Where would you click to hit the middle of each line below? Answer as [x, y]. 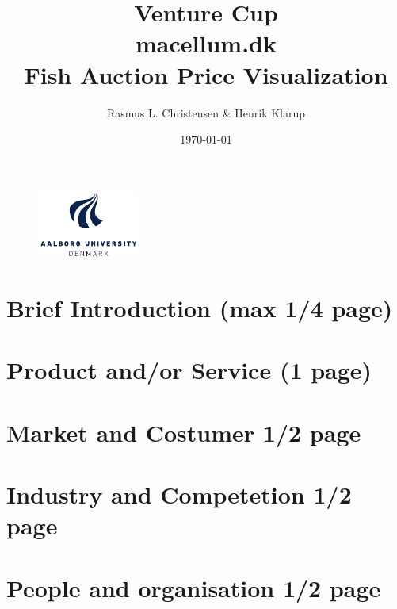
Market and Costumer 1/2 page [184, 432]
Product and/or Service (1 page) [189, 370]
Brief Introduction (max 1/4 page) [200, 308]
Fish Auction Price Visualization [206, 74]
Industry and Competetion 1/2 [179, 494]
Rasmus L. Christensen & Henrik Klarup [206, 112]
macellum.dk [206, 43]
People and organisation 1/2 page [194, 587]
